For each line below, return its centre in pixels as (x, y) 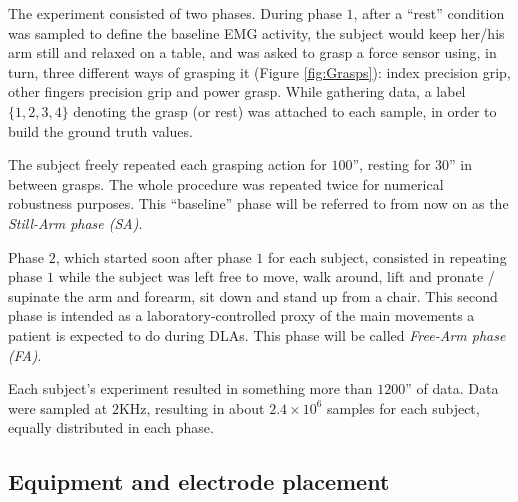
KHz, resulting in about (191, 407)
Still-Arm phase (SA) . (75, 222)
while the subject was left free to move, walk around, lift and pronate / (276, 276)
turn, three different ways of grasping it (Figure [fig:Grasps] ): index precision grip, (259, 71)
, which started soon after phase (153, 256)
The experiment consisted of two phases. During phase (175, 13)
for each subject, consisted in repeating (387, 256)
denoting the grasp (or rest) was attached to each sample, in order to (285, 110)
